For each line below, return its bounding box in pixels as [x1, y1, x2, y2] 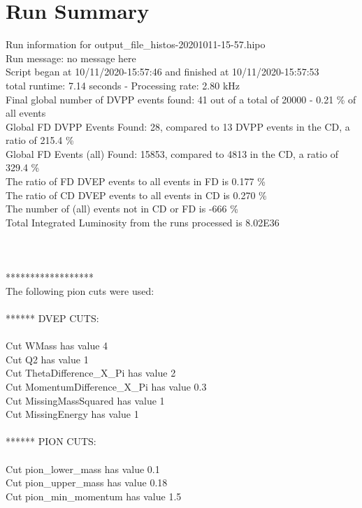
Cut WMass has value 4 [6, 338, 108, 353]
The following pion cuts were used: [6, 283, 154, 298]
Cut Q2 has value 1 [6, 351, 89, 366]
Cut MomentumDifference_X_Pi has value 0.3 [6, 379, 207, 393]
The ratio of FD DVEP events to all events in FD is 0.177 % [6, 174, 266, 189]
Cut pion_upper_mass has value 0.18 [6, 475, 168, 490]
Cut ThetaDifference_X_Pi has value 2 [6, 365, 176, 380]
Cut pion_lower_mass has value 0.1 [6, 461, 160, 476]
